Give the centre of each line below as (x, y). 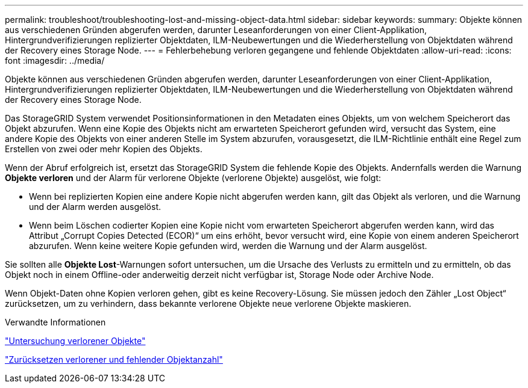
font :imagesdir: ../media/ (55, 60)
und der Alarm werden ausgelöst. (95, 207)
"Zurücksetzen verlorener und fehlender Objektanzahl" (114, 359)
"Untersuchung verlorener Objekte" (75, 341)
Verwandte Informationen (55, 322)
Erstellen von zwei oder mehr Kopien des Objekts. (104, 149)
